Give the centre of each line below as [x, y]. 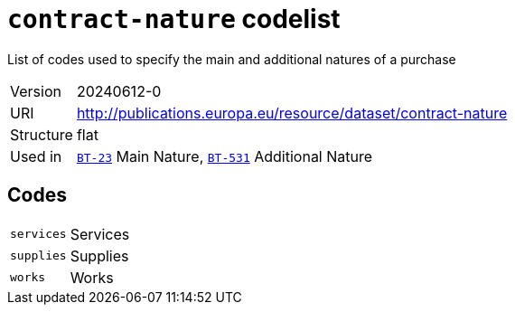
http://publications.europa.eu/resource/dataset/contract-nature [292, 113]
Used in [36, 156]
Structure [42, 134]
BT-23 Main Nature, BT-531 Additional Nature [225, 156]
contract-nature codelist [174, 19]
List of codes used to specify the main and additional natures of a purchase [232, 59]
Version [36, 91]
